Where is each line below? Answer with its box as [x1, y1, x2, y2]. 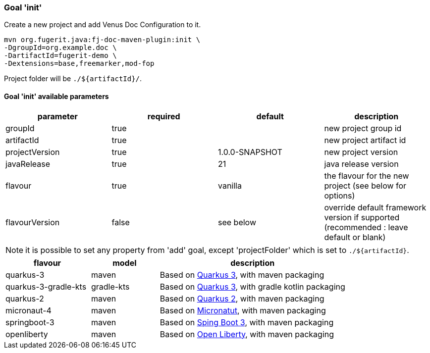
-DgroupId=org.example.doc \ [4, 44, 117, 52]
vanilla [218, 180, 242, 191]
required [147, 111, 180, 121]
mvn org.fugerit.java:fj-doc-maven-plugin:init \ [4, 36, 201, 44]
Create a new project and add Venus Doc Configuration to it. [4, 20, 201, 29]
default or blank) [324, 232, 386, 242]
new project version [324, 147, 398, 157]
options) [324, 190, 355, 201]
